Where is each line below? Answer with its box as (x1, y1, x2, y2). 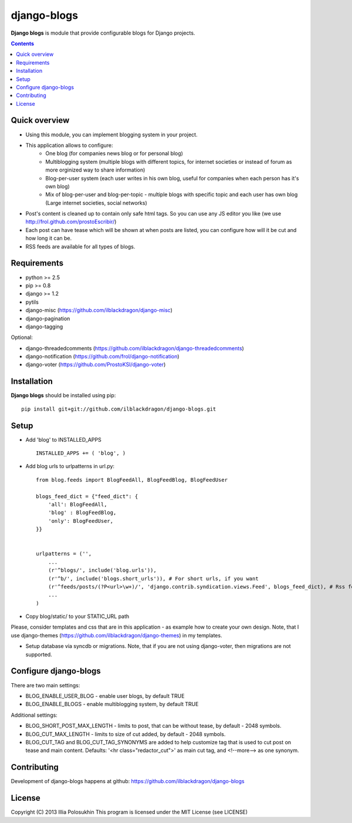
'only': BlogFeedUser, (48, 518, 114, 524)
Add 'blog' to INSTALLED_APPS (25, 436, 102, 443)
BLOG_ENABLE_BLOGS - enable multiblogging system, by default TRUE (25, 701, 199, 708)
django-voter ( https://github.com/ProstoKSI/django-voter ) (25, 361, 166, 368)
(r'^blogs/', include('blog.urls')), (48, 567, 157, 574)
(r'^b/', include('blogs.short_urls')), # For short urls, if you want (48, 575, 259, 582)
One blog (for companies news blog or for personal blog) (45, 150, 183, 157)
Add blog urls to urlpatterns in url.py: (25, 463, 114, 470)
